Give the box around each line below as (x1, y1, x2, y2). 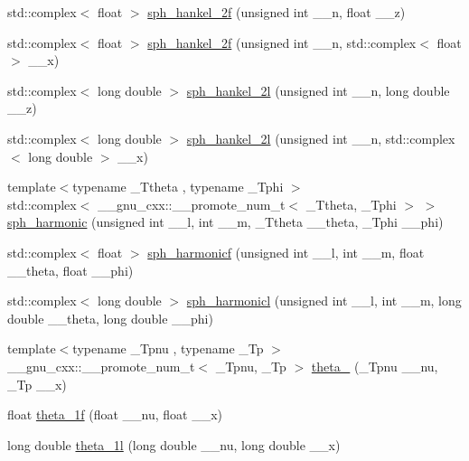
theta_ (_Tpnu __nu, (311, 356, 438, 375)
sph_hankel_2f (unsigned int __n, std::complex (147, 33, 417, 52)
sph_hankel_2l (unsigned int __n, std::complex (186, 128, 455, 147)
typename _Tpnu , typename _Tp (72, 339, 264, 358)
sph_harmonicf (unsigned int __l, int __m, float (147, 242, 425, 261)
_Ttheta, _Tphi (305, 194, 397, 213)
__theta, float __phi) (7, 260, 134, 279)
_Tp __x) (7, 374, 67, 393)
